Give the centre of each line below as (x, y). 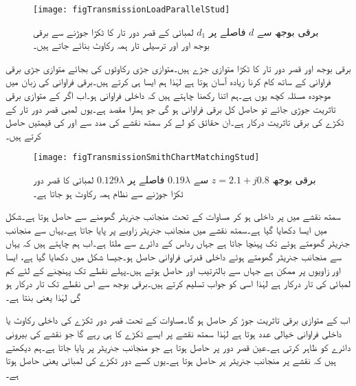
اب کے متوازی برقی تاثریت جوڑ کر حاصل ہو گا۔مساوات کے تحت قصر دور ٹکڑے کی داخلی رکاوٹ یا (178, 320)
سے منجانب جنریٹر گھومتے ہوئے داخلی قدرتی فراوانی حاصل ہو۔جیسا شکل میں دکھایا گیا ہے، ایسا (174, 257)
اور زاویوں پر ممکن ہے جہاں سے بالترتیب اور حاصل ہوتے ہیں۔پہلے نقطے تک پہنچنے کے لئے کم (173, 270)
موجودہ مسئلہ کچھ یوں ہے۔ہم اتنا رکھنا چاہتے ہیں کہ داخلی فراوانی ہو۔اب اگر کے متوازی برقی (168, 95)
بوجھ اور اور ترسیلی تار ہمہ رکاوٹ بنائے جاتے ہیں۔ (121, 45)
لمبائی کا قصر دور (64, 180)
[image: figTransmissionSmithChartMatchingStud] (146, 158)
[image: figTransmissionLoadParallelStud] (132, 10)
